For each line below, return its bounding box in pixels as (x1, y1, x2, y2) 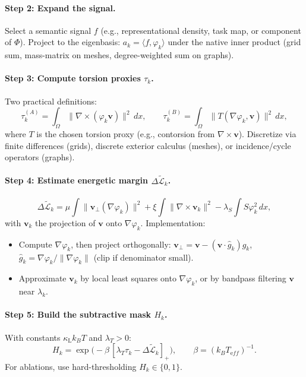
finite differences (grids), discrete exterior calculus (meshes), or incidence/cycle (5, 139, 291, 151)
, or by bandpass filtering (195, 272, 286, 284)
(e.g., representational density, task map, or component (100, 24, 301, 36)
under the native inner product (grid (168, 36, 301, 48)
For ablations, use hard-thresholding (5, 360, 137, 372)
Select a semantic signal (5, 24, 92, 36)
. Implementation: (140, 216, 206, 229)
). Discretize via (238, 127, 296, 140)
